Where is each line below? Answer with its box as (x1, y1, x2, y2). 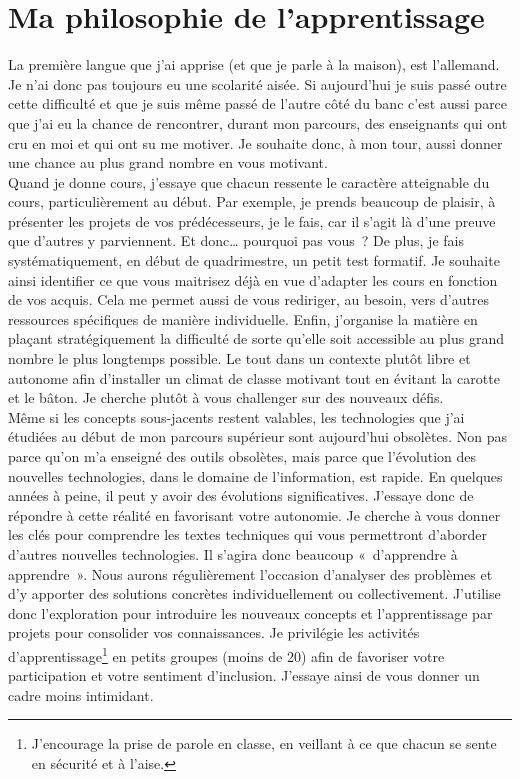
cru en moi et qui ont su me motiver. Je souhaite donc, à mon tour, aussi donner (8, 132, 503, 153)
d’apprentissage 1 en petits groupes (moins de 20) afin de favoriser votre (8, 642, 445, 666)
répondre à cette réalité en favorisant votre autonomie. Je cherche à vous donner (8, 504, 501, 525)
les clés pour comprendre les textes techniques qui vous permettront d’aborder (8, 524, 488, 545)
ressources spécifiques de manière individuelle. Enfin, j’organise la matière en (8, 308, 478, 329)
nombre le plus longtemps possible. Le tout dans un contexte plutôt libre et (8, 348, 471, 369)
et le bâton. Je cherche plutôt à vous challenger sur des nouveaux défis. (8, 387, 444, 408)
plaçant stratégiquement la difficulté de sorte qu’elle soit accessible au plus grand (8, 328, 504, 349)
